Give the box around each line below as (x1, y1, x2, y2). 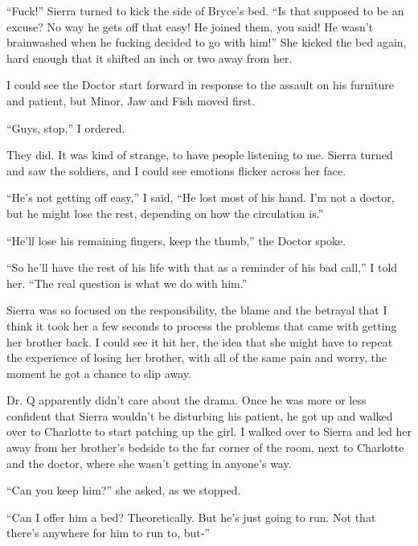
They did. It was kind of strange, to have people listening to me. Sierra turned (6, 146, 393, 163)
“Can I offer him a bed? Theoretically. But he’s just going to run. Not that (6, 508, 376, 525)
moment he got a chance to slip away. (6, 364, 191, 381)
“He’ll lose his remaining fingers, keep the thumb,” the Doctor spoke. (6, 232, 346, 248)
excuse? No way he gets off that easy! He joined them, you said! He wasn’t (6, 18, 374, 35)
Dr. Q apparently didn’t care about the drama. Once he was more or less (6, 392, 367, 408)
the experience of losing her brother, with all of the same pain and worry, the (6, 349, 387, 366)
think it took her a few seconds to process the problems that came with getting (6, 317, 397, 334)
